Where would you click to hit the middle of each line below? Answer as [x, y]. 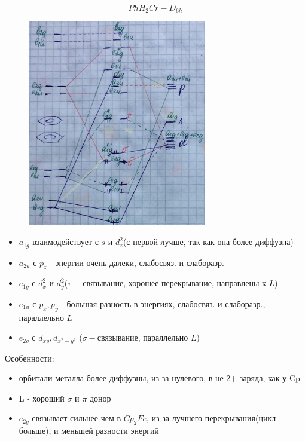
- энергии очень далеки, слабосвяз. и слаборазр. [137, 262]
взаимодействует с [65, 242]
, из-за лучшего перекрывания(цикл [211, 418]
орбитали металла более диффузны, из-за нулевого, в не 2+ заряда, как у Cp [159, 378]
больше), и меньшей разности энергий [89, 431]
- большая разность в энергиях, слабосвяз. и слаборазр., [163, 303]
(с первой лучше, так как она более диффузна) [208, 242]
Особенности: [30, 358]
